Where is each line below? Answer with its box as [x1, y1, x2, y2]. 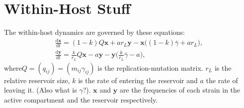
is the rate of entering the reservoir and [78, 75, 198, 85]
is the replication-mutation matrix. [97, 62, 203, 73]
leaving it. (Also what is [4, 85, 77, 95]
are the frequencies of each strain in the [119, 85, 241, 95]
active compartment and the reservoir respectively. [4, 94, 158, 105]
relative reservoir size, [4, 75, 70, 85]
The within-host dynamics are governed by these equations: [4, 27, 185, 37]
